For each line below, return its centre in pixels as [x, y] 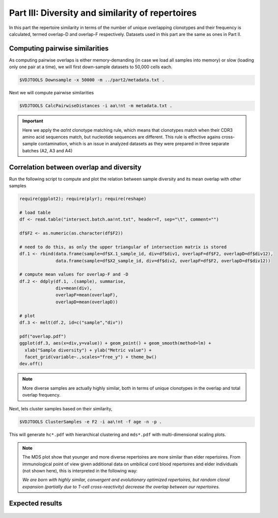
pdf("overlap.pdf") [43, 336]
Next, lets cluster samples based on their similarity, [61, 408]
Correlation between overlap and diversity [75, 167]
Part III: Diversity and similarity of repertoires [103, 13]
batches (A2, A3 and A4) [47, 150]
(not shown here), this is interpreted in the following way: [80, 471]
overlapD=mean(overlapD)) [87, 302]
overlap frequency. [42, 395]
